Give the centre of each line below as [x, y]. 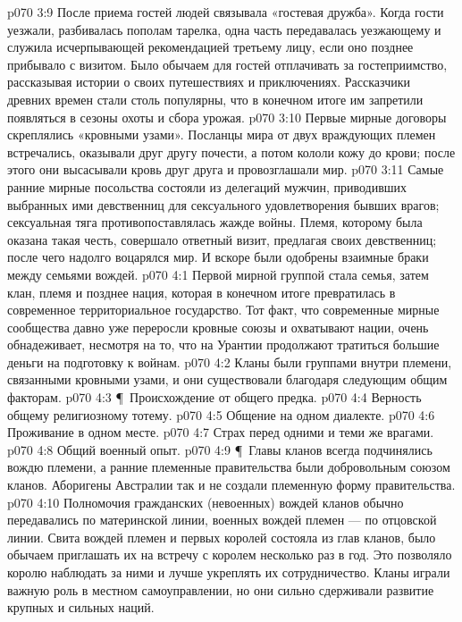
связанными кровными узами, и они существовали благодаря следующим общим [227, 379]
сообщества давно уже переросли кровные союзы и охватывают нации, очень [218, 327]
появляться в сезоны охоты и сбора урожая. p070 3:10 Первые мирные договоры [227, 117]
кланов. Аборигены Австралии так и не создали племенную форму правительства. [231, 485]
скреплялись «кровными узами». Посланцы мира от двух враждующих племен [222, 134]
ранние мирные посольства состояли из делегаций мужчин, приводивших [207, 186]
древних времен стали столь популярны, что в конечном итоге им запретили [215, 99]
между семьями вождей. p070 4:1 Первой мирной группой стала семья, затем [218, 274]
